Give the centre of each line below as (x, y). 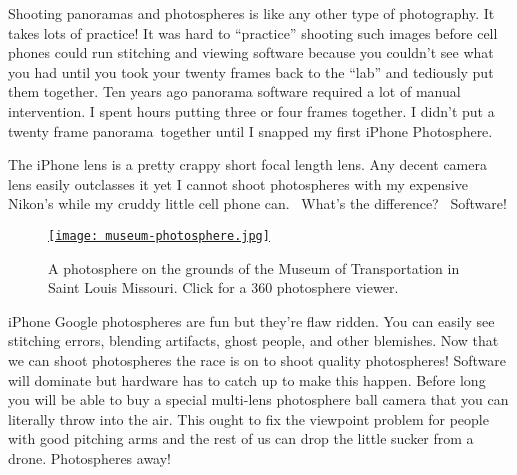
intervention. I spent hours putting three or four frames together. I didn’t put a (251, 110)
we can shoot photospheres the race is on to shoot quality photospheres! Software (257, 359)
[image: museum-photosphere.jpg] (159, 235)
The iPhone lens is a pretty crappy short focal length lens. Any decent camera (247, 164)
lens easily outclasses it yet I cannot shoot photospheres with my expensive (238, 183)
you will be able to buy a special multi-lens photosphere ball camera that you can (258, 399)
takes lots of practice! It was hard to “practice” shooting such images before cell (253, 32)
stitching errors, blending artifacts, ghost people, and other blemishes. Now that (253, 340)
